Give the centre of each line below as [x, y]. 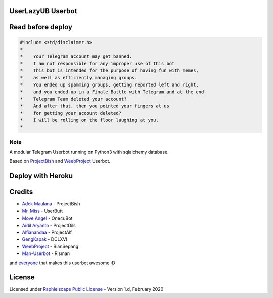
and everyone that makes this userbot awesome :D [62, 263]
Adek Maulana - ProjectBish [51, 204]
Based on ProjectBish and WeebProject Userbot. [60, 161]
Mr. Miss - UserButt [42, 211]
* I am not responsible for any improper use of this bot [97, 63]
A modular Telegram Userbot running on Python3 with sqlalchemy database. [89, 152]
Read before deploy [41, 27]
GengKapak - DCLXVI [45, 239]
